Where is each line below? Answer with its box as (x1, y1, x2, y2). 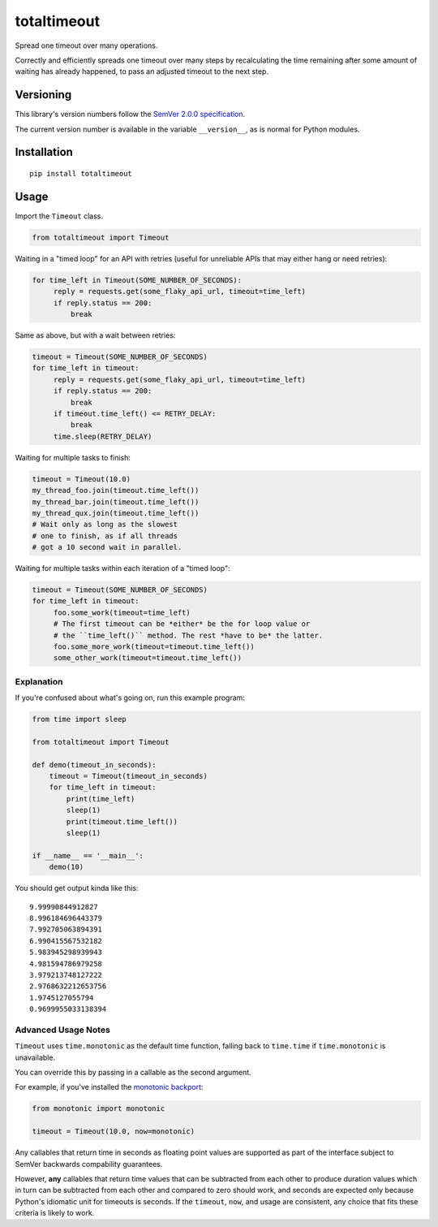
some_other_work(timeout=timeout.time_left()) (53, 654, 243, 663)
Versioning (15, 88, 72, 102)
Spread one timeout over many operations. (15, 41, 158, 50)
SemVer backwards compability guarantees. (15, 1159, 163, 1169)
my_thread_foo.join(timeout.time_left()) (32, 486, 200, 495)
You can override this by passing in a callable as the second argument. (15, 1068, 251, 1077)
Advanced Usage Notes (15, 1024, 111, 1035)
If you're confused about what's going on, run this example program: (15, 693, 245, 702)
